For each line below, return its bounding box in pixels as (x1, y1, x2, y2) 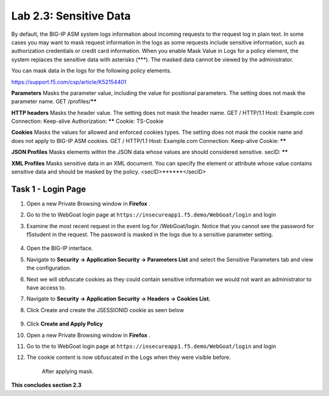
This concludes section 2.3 (11, 381, 82, 389)
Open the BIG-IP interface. (26, 245, 93, 252)
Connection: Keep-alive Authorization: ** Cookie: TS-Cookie (11, 117, 164, 125)
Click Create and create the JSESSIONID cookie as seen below (26, 306, 184, 313)
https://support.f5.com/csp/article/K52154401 (11, 78, 127, 85)
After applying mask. (41, 367, 94, 375)
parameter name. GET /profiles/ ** (11, 98, 97, 105)
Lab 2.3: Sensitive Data (11, 9, 131, 23)
